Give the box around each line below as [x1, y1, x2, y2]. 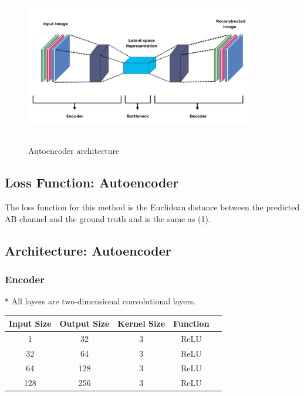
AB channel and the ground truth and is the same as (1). [5, 212, 211, 224]
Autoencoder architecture [28, 145, 120, 157]
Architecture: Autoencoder [5, 241, 171, 259]
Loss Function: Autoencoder [5, 173, 179, 192]
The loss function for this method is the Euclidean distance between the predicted [5, 200, 300, 213]
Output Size [59, 317, 110, 330]
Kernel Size [117, 317, 165, 330]
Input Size [9, 317, 52, 330]
